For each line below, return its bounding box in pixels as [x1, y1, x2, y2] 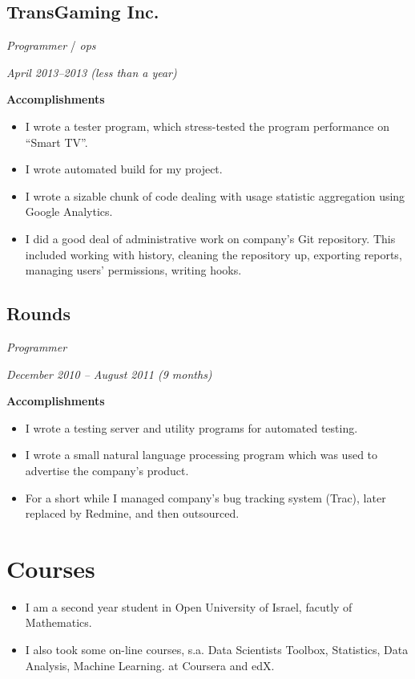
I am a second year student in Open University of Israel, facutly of [25, 598, 353, 615]
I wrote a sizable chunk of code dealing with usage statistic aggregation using [25, 187, 405, 204]
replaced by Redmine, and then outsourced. [25, 505, 240, 522]
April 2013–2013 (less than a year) [6, 63, 177, 80]
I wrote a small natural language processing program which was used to [25, 446, 378, 463]
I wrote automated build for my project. [25, 161, 223, 177]
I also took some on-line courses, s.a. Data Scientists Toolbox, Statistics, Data [25, 641, 409, 657]
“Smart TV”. [25, 133, 88, 150]
